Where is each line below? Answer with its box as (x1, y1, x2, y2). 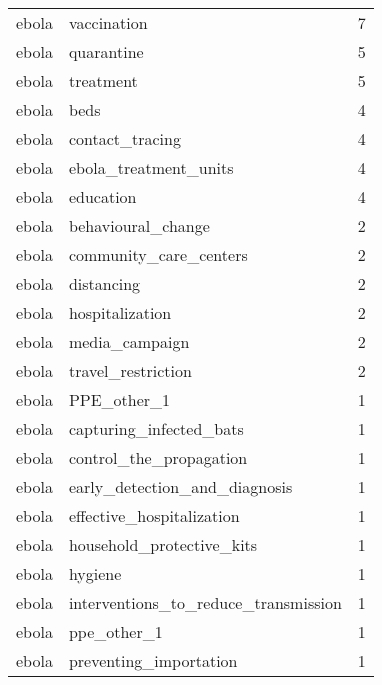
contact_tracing (68, 127, 181, 150)
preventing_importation (68, 649, 238, 672)
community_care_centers (68, 243, 248, 266)
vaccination (68, 11, 148, 34)
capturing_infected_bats (68, 417, 244, 440)
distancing (68, 272, 141, 295)
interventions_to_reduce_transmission (68, 591, 342, 614)
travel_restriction (68, 359, 192, 382)
